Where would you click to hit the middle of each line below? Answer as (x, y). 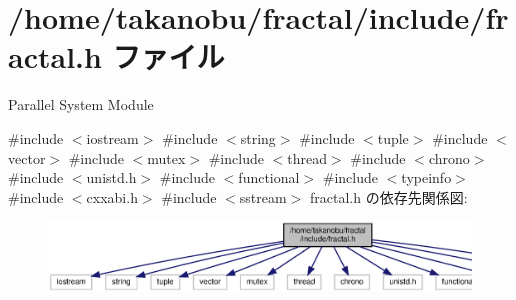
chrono (449, 157)
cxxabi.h (112, 196)
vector (27, 157)
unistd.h (111, 177)
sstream (263, 196)
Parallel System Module (81, 104)
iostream (112, 137)
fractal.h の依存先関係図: (388, 196)
